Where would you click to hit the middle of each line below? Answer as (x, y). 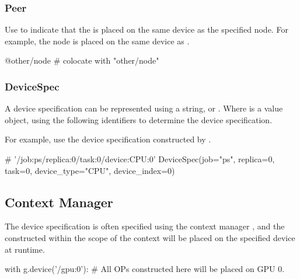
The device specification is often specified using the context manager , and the (145, 226)
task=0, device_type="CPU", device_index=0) (90, 170)
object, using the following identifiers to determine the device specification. (139, 119)
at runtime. (25, 249)
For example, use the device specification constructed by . (108, 139)
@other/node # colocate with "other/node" (82, 60)
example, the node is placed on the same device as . (97, 41)
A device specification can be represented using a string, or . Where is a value (144, 108)
